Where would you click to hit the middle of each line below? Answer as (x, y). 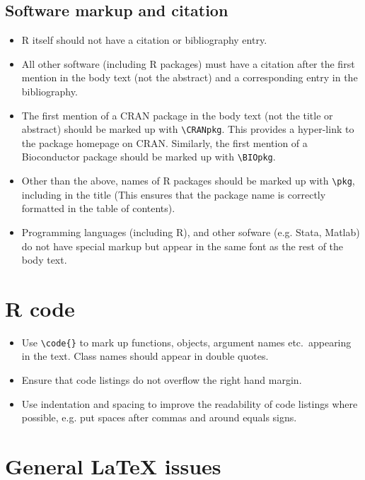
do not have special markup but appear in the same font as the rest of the (182, 246)
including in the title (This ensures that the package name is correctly (174, 194)
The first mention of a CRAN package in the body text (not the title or (177, 115)
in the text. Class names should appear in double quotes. (145, 356)
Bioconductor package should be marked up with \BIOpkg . (149, 157)
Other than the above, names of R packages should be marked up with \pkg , (188, 181)
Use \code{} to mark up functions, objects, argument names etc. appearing (186, 342)
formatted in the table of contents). (98, 208)
